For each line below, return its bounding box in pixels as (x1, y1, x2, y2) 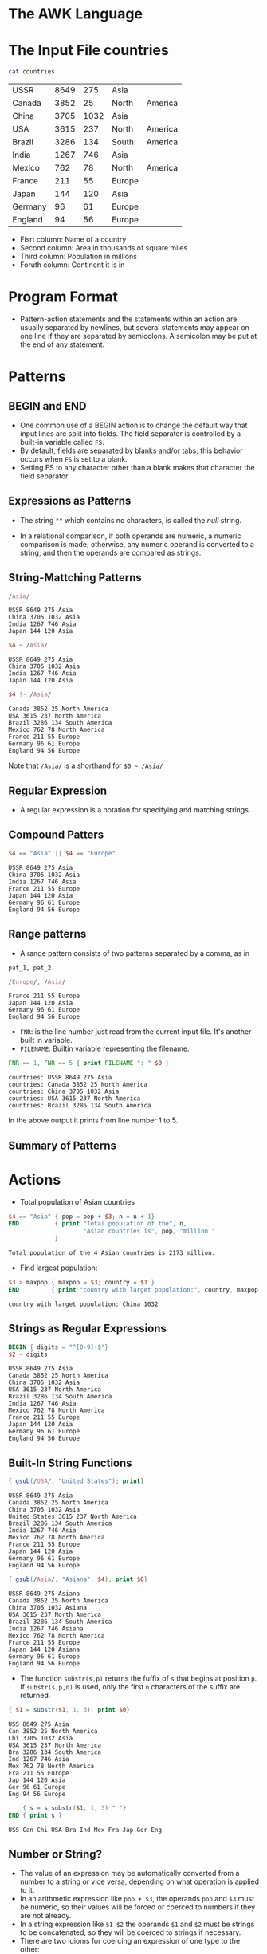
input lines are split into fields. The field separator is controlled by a (19, 428, 241, 438)
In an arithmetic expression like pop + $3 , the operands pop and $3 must (19, 1894, 255, 1904)
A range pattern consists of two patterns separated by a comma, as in (19, 948, 250, 957)
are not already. (19, 1911, 72, 1921)
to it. (19, 1885, 35, 1895)
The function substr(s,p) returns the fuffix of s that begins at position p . (19, 1673, 257, 1683)
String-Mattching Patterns (8, 571, 142, 584)
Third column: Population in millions (19, 252, 138, 261)
